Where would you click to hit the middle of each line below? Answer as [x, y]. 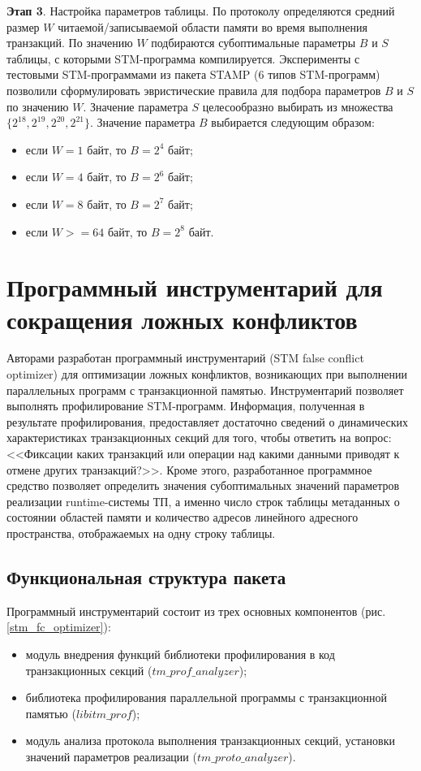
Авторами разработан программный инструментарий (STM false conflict [185, 358]
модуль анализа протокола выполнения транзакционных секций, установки [210, 741]
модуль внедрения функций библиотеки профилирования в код [180, 654]
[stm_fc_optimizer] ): [59, 627]
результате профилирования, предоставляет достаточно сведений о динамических [207, 421]
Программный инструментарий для [195, 287]
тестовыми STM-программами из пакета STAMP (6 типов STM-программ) [193, 74]
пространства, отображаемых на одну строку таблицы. [141, 533]
